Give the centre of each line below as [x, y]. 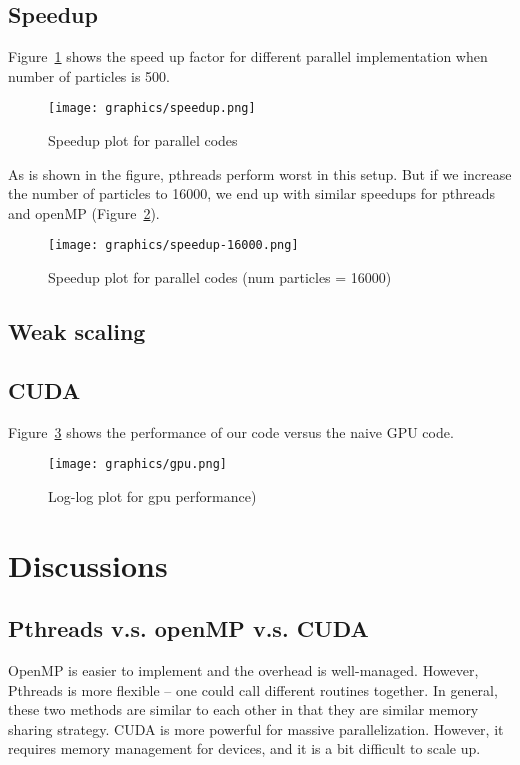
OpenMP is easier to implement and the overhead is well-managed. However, [243, 670]
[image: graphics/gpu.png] [137, 464]
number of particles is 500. [89, 75]
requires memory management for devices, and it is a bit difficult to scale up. [244, 748]
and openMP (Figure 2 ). [84, 212]
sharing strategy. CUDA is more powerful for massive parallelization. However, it [256, 728]
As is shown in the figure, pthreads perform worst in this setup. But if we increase [260, 173]
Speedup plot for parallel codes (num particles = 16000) [220, 277]
